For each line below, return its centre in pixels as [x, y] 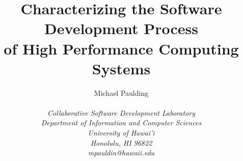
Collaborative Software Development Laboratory [121, 112]
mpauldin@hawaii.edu [121, 153]
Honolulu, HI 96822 [121, 142]
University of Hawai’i [121, 133]
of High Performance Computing [121, 48]
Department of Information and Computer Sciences [121, 123]
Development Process [121, 28]
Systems [121, 68]
